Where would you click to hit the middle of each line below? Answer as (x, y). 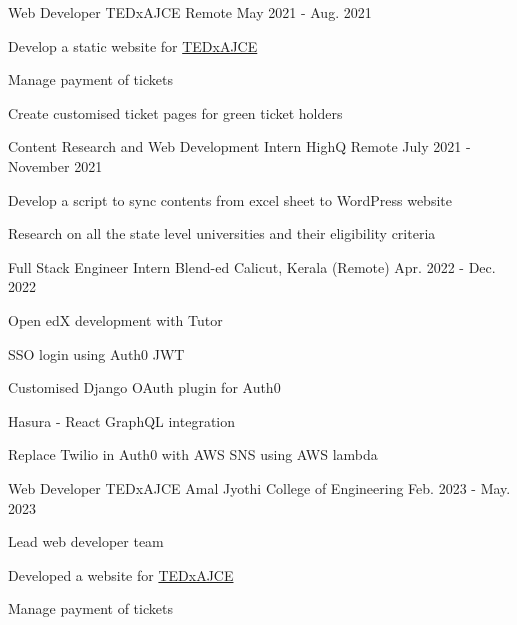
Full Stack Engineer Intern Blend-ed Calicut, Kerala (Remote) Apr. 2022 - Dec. (252, 266)
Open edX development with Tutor (115, 319)
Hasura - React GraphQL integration (122, 420)
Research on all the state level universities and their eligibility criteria (222, 233)
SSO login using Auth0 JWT (96, 353)
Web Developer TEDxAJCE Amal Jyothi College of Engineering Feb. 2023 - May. (259, 487)
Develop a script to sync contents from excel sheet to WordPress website (230, 199)
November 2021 (55, 165)
